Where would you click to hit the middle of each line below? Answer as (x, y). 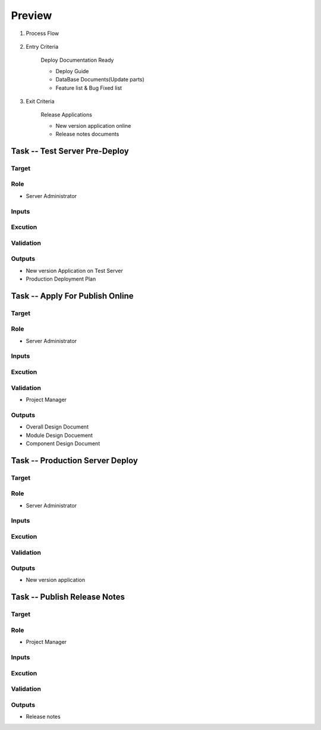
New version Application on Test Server (74, 270)
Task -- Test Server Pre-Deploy (70, 151)
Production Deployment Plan (61, 279)
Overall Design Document (57, 427)
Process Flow (43, 33)
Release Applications (66, 115)
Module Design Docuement (59, 435)
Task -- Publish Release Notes (68, 597)
